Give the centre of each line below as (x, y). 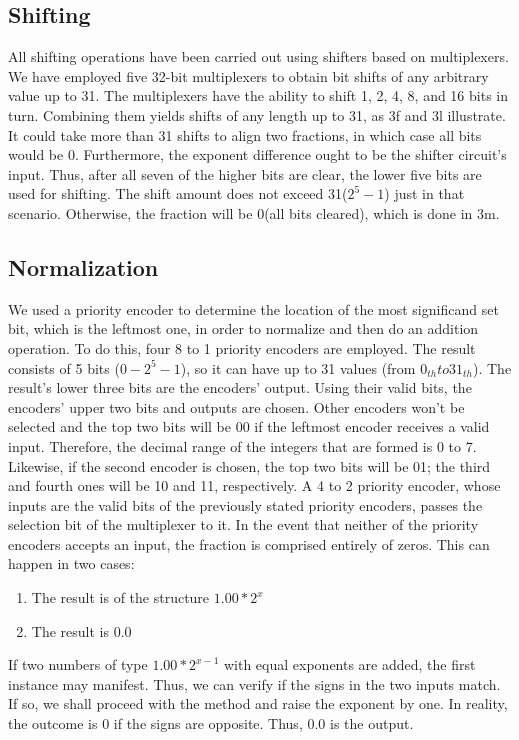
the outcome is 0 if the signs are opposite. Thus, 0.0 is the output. (211, 723)
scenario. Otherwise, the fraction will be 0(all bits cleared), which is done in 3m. (254, 212)
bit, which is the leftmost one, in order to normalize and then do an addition (243, 328)
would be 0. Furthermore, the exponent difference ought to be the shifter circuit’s (257, 154)
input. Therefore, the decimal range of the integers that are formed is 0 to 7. (242, 445)
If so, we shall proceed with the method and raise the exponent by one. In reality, (258, 703)
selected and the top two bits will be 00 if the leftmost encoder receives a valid (249, 426)
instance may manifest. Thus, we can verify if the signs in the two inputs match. (254, 683)
